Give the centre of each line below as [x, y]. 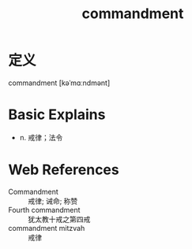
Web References [64, 170]
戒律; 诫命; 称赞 [53, 201]
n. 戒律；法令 [41, 137]
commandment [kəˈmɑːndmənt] [59, 83]
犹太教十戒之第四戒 [59, 219]
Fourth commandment [44, 210]
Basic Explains [57, 115]
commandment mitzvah [47, 228]
